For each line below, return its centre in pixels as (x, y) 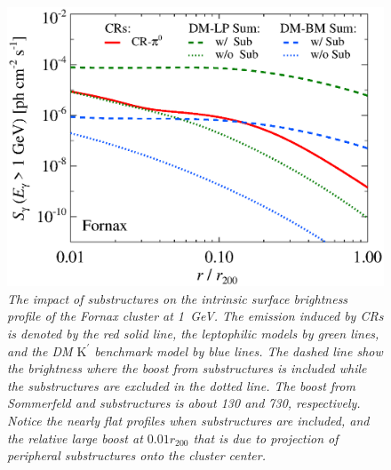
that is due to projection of (266, 438)
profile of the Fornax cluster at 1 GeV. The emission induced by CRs (195, 316)
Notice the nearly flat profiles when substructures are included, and (188, 421)
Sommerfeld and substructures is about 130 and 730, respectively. (184, 403)
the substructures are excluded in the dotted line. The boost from (181, 385)
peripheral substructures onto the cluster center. (136, 455)
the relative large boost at (75, 438)
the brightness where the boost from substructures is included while (187, 368)
